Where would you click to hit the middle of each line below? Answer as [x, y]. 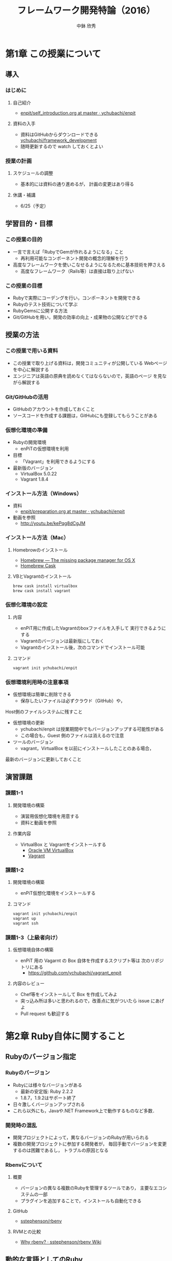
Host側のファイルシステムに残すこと [44, 712]
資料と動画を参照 [39, 822]
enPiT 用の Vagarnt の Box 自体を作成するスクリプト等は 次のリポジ [92, 961]
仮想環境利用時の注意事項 [37, 682]
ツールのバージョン [33, 742]
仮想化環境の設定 [26, 605]
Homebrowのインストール [40, 550]
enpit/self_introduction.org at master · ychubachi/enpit [78, 113]
